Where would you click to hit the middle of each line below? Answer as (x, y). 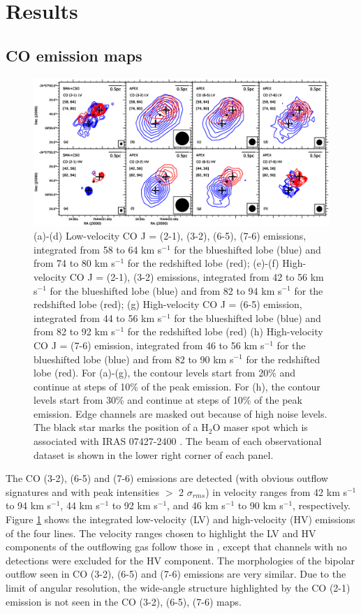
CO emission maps (74, 55)
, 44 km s (80, 505)
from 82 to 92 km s (74, 331)
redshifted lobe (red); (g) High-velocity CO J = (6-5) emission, (168, 304)
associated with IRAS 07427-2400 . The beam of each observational (178, 441)
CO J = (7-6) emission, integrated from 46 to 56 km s (149, 345)
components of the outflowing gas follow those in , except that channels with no (176, 547)
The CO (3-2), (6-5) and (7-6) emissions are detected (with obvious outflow (167, 478)
